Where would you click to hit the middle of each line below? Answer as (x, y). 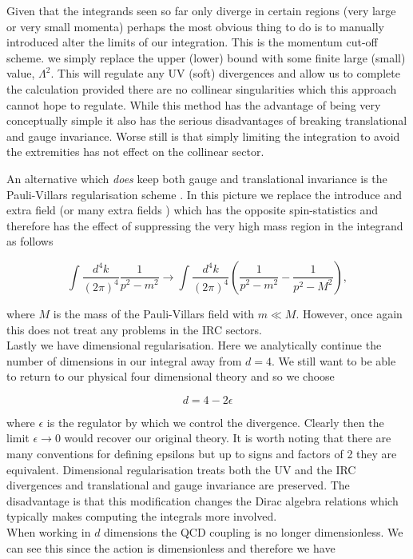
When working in (49, 532)
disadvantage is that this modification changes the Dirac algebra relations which (203, 500)
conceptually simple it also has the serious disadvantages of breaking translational (207, 120)
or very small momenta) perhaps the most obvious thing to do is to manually (195, 26)
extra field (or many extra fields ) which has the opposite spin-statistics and (192, 210)
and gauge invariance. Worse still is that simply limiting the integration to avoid (203, 136)
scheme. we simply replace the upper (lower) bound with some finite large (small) (206, 57)
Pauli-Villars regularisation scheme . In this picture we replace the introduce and (205, 194)
